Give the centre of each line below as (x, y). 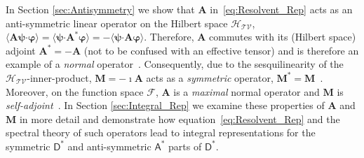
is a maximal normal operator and (247, 91)
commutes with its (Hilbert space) (283, 37)
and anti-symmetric (109, 146)
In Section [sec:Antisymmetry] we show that (100, 9)
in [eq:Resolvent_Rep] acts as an (281, 9)
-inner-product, (59, 77)
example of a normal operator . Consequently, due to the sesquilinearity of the (175, 64)
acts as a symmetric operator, (210, 77)
